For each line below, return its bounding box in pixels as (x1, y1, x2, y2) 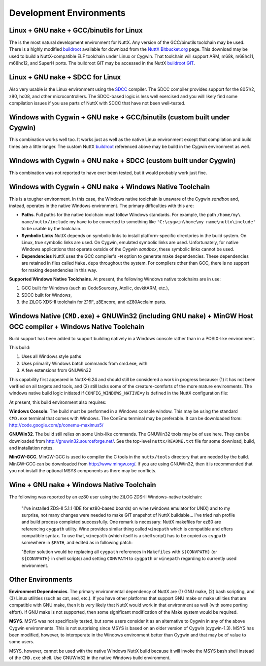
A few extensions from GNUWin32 (21, 367, 91, 373)
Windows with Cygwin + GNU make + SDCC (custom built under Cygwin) (9, 156, 236, 165)
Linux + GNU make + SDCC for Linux (9, 73, 121, 81)
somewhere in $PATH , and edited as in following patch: (21, 540, 133, 546)
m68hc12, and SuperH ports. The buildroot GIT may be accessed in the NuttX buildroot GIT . (9, 60, 195, 66)
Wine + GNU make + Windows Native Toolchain (9, 481, 156, 489)
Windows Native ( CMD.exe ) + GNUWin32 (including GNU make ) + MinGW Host (9, 312, 253, 320)
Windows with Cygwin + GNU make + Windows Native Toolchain (9, 182, 210, 191)
